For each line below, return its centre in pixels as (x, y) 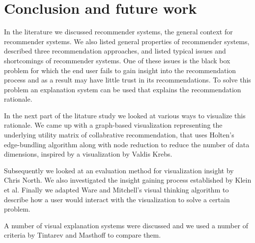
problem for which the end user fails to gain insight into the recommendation (120, 70)
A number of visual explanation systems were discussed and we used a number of (126, 225)
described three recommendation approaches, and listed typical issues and (115, 51)
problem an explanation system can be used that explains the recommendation (123, 89)
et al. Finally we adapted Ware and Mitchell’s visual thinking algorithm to (116, 190)
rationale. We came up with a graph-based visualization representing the (113, 125)
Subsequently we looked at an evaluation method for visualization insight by (119, 170)
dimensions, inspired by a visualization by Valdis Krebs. (88, 154)
